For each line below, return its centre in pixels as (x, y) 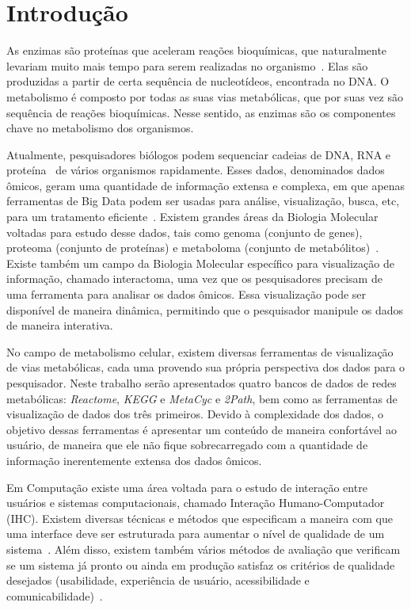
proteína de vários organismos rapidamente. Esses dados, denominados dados (196, 170)
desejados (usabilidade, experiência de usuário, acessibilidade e (158, 580)
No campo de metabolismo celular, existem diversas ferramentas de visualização (200, 351)
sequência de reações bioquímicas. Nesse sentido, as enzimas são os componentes (201, 112)
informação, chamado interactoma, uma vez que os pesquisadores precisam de (194, 278)
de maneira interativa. (60, 325)
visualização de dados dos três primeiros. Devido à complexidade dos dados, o (195, 414)
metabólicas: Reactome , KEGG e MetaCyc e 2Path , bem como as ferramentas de (202, 398)
